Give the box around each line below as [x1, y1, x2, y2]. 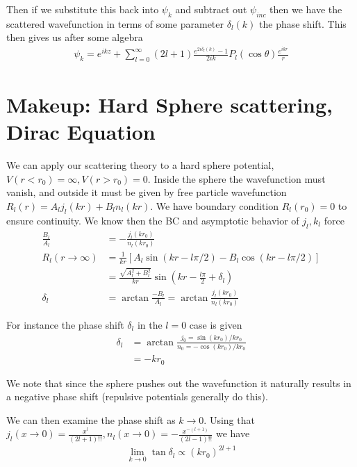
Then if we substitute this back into [6, 2, 159, 16]
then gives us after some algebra [6, 30, 143, 44]
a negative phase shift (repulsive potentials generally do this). [6, 389, 268, 404]
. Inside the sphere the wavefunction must [147, 171, 326, 186]
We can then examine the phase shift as [6, 412, 176, 427]
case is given [189, 317, 242, 331]
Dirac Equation [6, 117, 156, 146]
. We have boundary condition [150, 198, 279, 213]
